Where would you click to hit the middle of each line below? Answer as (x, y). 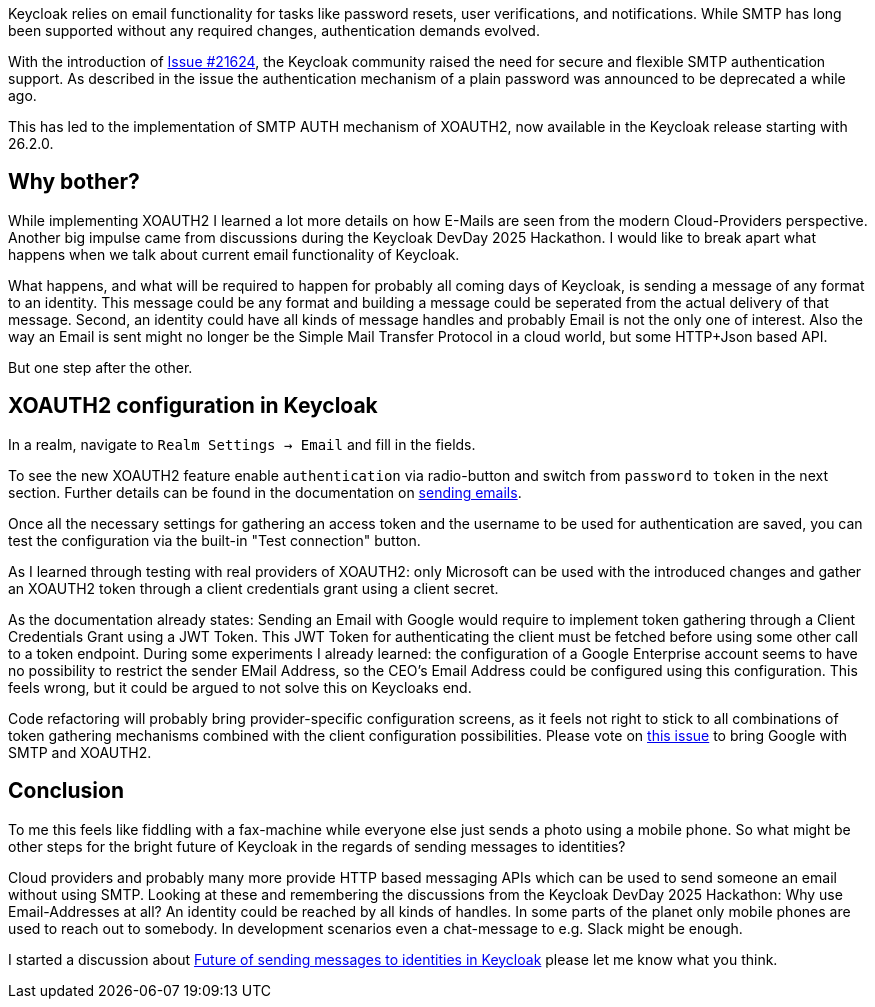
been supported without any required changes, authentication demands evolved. (274, 30)
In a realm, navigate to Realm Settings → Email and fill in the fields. (242, 444)
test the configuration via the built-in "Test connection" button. (214, 540)
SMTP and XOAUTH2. (80, 752)
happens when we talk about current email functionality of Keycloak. (234, 254)
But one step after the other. (100, 367)
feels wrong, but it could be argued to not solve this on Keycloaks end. (240, 687)
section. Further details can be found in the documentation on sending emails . (265, 492)
